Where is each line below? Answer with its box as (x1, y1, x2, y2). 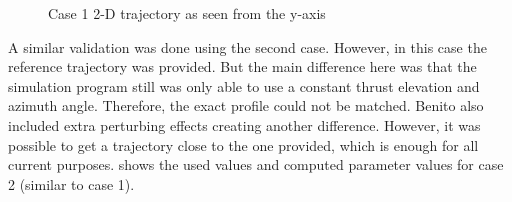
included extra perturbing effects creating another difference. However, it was (8, 114, 481, 135)
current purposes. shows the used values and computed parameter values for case (8, 154, 504, 175)
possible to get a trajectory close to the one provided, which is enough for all (8, 134, 479, 155)
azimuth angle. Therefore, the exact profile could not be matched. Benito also (8, 95, 484, 116)
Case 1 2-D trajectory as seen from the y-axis (48, 3, 326, 23)
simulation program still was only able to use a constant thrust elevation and (8, 75, 480, 96)
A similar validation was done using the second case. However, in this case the (8, 36, 487, 57)
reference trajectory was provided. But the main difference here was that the (8, 56, 477, 77)
